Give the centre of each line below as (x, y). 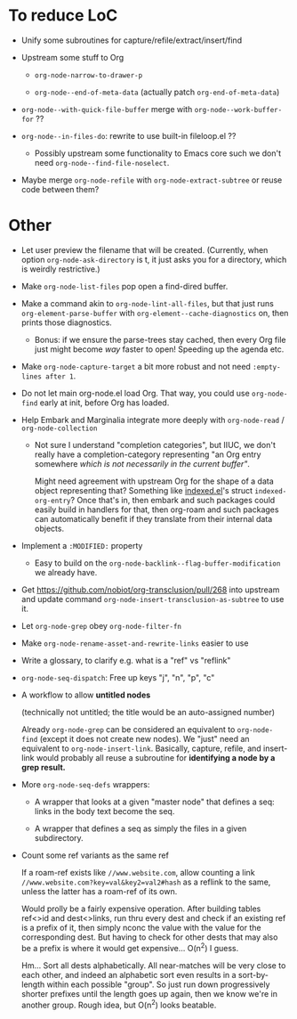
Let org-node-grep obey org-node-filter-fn (101, 625)
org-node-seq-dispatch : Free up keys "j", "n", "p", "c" (118, 677)
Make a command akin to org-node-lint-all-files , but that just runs (148, 303)
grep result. (43, 767)
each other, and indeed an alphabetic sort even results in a (128, 974)
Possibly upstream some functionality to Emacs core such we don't (158, 153)
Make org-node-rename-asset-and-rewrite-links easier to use (135, 643)
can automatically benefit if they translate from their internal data (153, 518)
